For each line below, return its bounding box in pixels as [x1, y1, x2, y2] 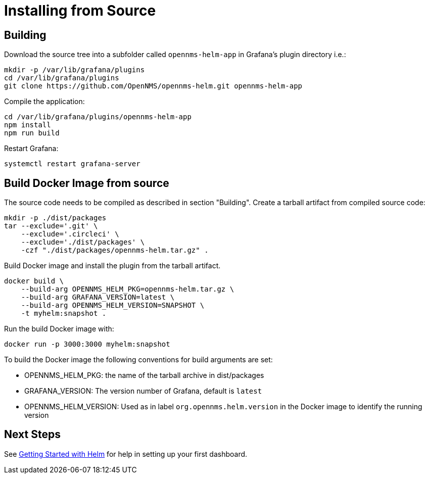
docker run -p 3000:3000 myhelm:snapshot [4, 340, 170, 349]
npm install [4, 121, 51, 129]
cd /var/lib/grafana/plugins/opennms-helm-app [4, 113, 192, 121]
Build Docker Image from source [4, 176, 169, 189]
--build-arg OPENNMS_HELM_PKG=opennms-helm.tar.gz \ [21, 285, 234, 294]
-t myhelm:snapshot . [21, 309, 107, 318]
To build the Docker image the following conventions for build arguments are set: [4, 355, 273, 364]
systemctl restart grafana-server [4, 160, 140, 168]
